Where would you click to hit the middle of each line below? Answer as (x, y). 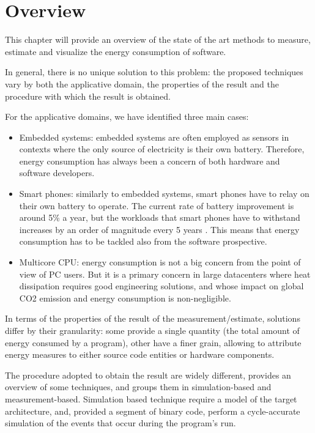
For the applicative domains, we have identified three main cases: (127, 117)
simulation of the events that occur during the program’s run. (120, 423)
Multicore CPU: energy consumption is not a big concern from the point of (160, 262)
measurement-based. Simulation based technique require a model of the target (151, 398)
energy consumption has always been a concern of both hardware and (150, 161)
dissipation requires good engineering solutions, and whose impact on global (161, 286)
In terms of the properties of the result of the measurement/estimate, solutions (153, 318)
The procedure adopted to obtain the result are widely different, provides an (148, 375)
